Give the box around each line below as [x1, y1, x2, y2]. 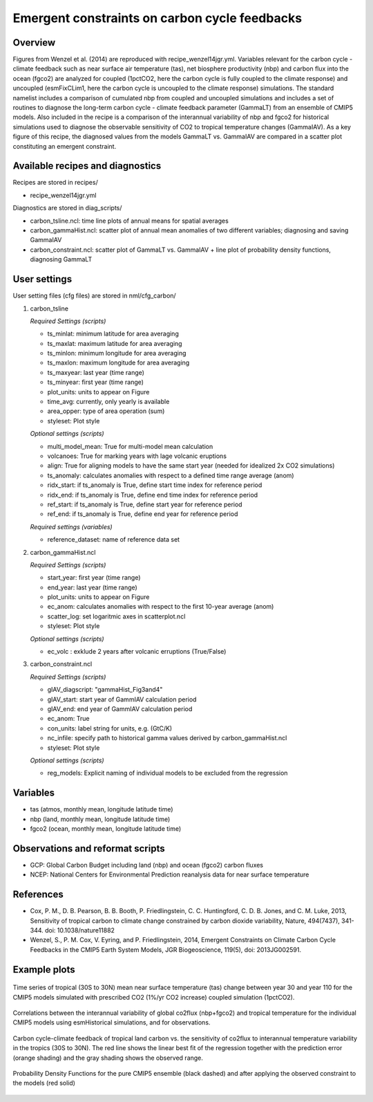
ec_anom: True [47, 715, 90, 723]
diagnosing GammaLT [30, 255, 93, 264]
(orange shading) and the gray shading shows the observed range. [12, 1054, 204, 1062]
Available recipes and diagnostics [12, 160, 162, 172]
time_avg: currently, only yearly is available [47, 398, 170, 406]
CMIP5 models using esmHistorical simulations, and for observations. [12, 1018, 211, 1027]
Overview [12, 37, 56, 48]
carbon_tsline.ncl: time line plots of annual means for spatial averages [30, 217, 229, 225]
